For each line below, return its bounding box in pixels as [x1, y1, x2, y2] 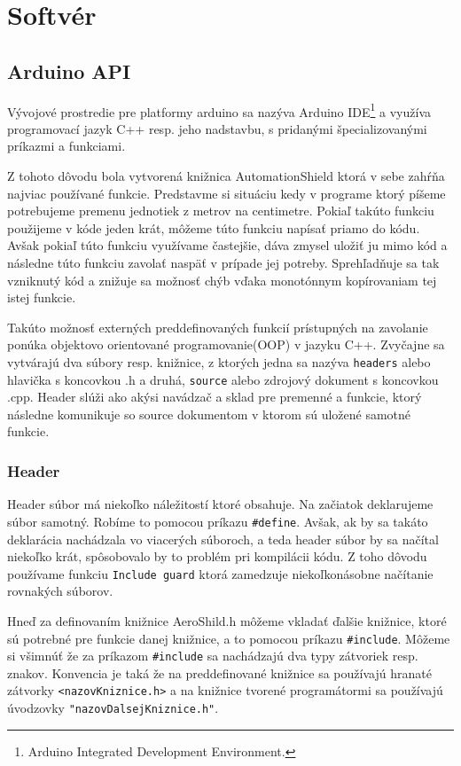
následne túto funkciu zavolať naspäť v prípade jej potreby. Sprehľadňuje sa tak [7, 253, 440, 271]
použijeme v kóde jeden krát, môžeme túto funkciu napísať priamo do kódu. [7, 218, 420, 237]
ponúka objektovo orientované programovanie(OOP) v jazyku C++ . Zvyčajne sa [7, 335, 445, 354]
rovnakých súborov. [7, 582, 113, 600]
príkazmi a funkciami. [7, 137, 126, 155]
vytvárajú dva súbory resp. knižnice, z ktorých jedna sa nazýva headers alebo [7, 352, 431, 371]
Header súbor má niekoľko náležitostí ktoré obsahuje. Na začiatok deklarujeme [7, 495, 434, 513]
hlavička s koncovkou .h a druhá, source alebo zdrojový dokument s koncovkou [7, 370, 439, 388]
